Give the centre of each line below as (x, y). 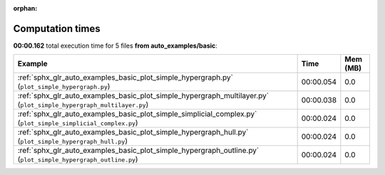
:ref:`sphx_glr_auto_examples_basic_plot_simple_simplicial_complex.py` (137, 114)
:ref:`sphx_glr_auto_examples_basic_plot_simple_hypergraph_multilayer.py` (143, 96)
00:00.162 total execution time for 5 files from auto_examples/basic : (115, 46)
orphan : (25, 8)
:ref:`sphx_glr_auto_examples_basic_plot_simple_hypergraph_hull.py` (133, 132)
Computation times (57, 28)
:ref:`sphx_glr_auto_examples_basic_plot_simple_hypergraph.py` (125, 78)
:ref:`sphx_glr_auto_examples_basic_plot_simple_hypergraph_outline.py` (138, 151)
